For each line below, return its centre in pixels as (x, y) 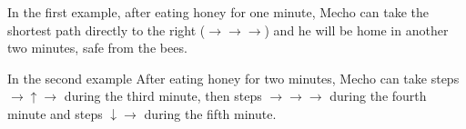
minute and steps (55, 113)
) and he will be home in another (356, 30)
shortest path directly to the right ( (106, 30)
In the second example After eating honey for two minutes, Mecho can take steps (233, 78)
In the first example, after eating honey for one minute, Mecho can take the (218, 12)
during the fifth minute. (210, 113)
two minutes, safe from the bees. (97, 48)
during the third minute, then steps (163, 96)
